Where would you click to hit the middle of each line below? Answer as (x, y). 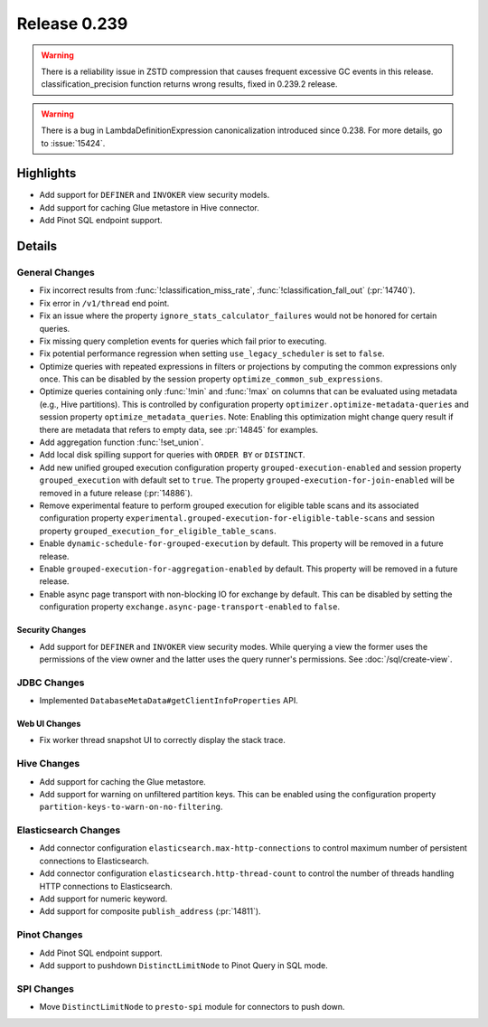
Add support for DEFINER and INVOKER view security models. (155, 195)
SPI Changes (45, 988)
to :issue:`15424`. (73, 143)
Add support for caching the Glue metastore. (123, 781)
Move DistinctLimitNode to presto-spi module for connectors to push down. (192, 1007)
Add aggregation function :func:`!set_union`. (122, 442)
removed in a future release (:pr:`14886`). (116, 493)
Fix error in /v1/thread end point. (104, 303)
